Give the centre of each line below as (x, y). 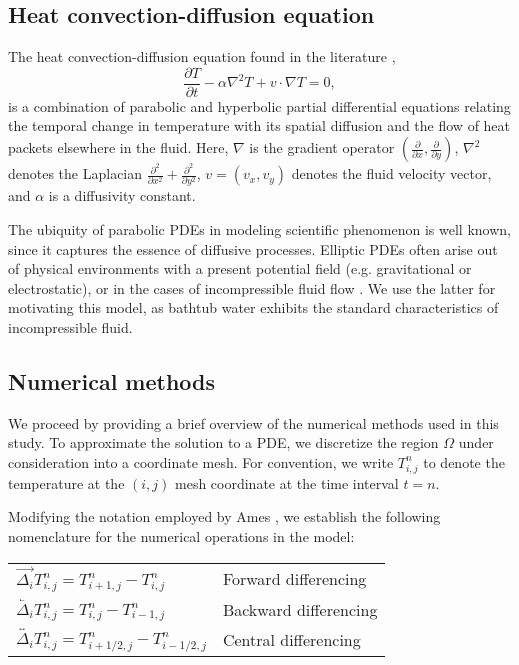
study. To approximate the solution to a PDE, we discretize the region (223, 442)
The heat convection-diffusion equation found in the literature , (202, 56)
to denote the (464, 461)
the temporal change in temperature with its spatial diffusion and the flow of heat (259, 125)
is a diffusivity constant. (122, 195)
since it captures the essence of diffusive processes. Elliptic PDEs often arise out (253, 248)
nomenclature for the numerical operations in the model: (181, 535)
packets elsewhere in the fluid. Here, (118, 147)
